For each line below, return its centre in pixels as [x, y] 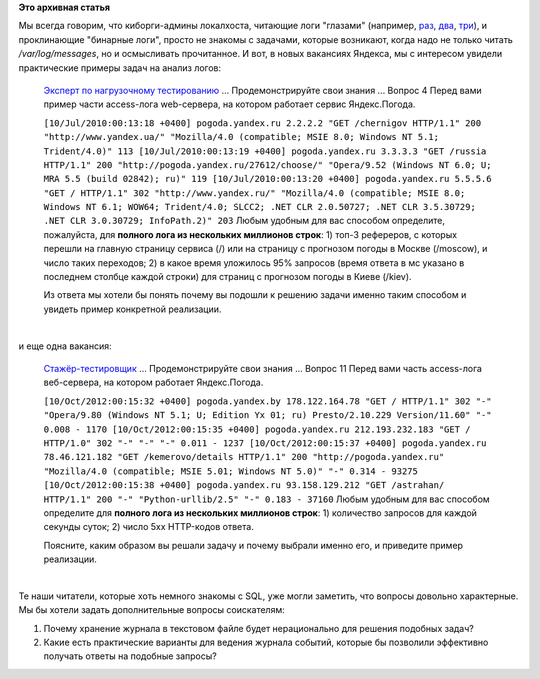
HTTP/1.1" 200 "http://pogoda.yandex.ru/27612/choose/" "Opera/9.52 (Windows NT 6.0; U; [267, 164]
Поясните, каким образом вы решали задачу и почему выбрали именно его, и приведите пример [253, 545]
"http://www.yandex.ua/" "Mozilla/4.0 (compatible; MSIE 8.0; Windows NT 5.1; [241, 137]
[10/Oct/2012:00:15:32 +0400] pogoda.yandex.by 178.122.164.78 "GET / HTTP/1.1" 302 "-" [267, 401]
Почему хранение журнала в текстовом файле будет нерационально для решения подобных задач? [258, 628]
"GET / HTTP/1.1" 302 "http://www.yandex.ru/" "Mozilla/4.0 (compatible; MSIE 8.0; [254, 193]
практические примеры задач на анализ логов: [120, 67]
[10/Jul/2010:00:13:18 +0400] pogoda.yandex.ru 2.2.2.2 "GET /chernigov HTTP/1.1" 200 [262, 123]
